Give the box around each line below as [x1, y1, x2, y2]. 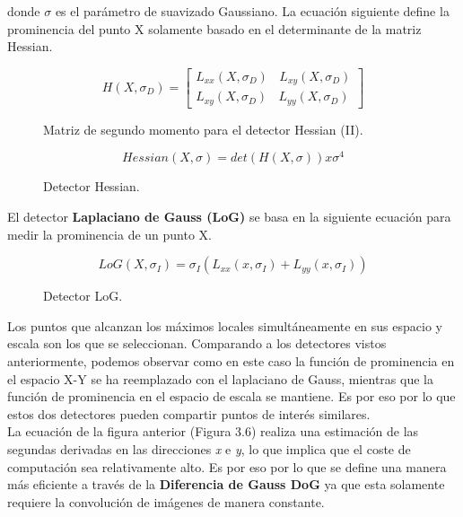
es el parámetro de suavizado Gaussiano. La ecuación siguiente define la [55, 2, 450, 20]
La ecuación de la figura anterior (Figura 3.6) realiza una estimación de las [7, 422, 419, 441]
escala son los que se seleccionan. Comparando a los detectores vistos [7, 334, 387, 353]
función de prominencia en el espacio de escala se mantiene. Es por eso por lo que [7, 387, 456, 406]
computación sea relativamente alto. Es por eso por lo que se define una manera [7, 457, 447, 476]
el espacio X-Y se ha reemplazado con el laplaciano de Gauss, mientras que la [7, 369, 433, 388]
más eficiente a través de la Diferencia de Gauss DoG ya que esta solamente [7, 475, 445, 494]
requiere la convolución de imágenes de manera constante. [7, 492, 325, 511]
